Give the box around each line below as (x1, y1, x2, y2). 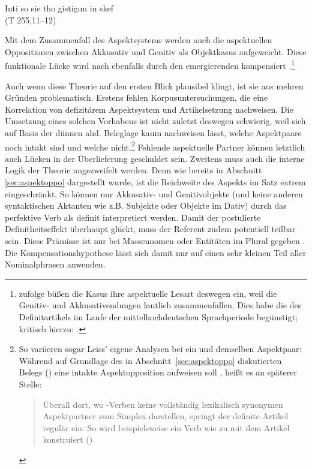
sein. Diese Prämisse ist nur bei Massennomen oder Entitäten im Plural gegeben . (5, 235, 305, 246)
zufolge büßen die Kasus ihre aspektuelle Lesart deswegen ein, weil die (19, 287, 277, 299)
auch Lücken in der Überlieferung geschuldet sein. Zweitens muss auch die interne (5, 152, 305, 164)
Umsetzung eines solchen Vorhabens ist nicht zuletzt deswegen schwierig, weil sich (5, 115, 306, 127)
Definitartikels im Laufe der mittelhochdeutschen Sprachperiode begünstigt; (19, 310, 298, 323)
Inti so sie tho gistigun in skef (5, 2, 114, 14)
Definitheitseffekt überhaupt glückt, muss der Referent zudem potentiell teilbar (5, 223, 296, 235)
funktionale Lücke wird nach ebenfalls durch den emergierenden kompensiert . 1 (5, 58, 295, 72)
